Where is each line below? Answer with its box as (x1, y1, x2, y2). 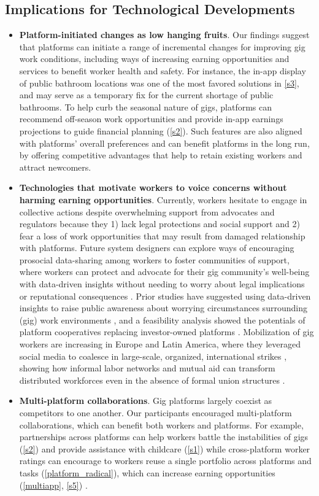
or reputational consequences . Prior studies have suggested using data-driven (19, 289, 311, 302)
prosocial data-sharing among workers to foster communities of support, (19, 253, 290, 266)
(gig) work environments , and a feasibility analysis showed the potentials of (19, 313, 306, 326)
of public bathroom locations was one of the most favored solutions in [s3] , (19, 76, 299, 89)
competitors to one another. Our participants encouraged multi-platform (19, 406, 292, 419)
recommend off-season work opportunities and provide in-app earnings (19, 112, 283, 125)
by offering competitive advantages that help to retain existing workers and (19, 149, 302, 161)
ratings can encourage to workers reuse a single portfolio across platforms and (19, 454, 312, 467)
